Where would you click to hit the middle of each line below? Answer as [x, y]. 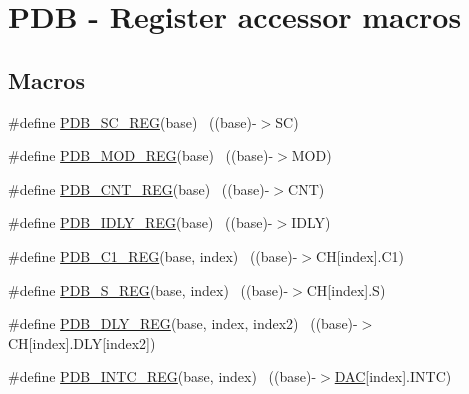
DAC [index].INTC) [393, 376]
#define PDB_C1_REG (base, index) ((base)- [153, 255]
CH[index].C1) [360, 255]
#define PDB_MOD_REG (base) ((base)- [141, 155]
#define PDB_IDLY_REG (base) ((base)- [140, 222]
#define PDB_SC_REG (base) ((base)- [132, 121]
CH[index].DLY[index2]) [82, 342]
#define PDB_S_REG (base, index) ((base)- [148, 289]
